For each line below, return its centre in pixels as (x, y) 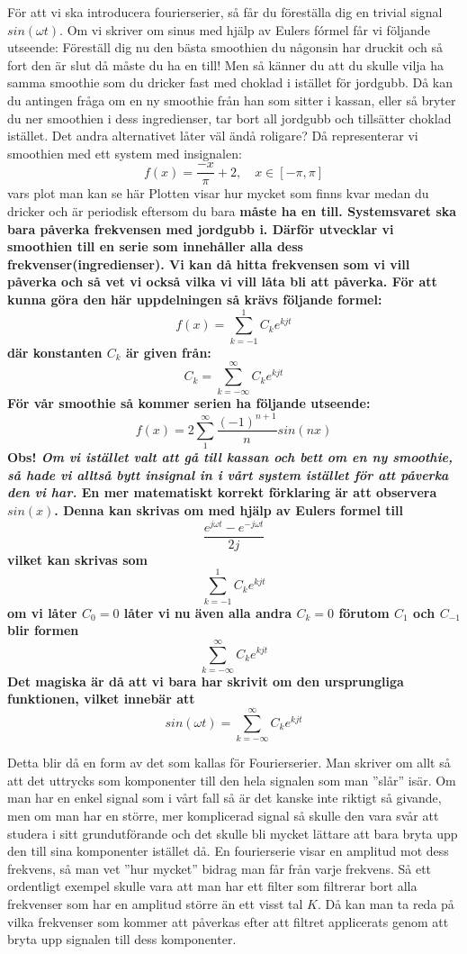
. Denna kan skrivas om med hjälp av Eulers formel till (229, 510)
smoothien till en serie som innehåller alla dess (155, 246)
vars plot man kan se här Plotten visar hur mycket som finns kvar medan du (218, 193)
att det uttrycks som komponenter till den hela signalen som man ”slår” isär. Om (232, 780)
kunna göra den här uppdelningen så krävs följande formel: (195, 299)
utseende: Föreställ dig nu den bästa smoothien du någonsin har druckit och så (225, 47)
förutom (364, 612)
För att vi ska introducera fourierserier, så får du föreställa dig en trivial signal (225, 12)
